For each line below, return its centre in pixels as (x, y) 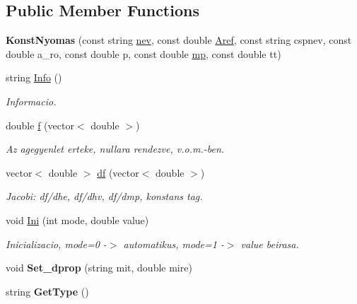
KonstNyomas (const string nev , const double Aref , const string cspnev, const (179, 40)
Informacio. (31, 101)
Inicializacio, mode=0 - (56, 244)
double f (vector (40, 125)
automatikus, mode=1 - (174, 244)
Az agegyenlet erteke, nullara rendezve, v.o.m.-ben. (115, 149)
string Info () (34, 77)
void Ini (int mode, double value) (77, 220)
